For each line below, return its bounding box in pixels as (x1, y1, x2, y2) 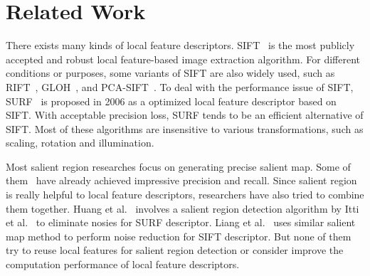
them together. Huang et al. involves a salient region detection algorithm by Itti (6, 201, 359, 216)
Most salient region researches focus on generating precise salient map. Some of (6, 159, 351, 174)
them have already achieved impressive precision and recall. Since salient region (6, 173, 357, 188)
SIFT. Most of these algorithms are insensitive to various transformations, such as (6, 121, 364, 136)
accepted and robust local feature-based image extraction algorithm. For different (6, 51, 360, 66)
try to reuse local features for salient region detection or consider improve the (6, 243, 344, 258)
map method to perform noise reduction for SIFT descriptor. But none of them (6, 228, 351, 243)
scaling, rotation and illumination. (6, 135, 154, 150)
